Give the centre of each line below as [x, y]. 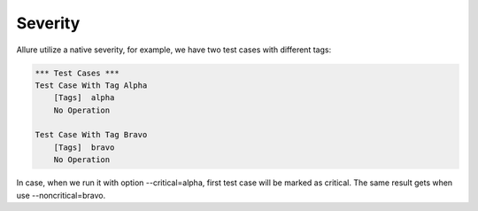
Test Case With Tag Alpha [91, 85]
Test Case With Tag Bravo [91, 135]
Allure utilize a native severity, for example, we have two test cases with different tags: [174, 50]
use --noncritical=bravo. [61, 195]
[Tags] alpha [84, 98]
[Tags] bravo [84, 147]
